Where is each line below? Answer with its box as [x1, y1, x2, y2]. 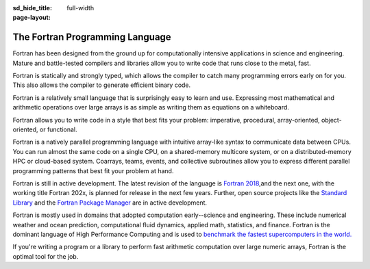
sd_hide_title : [12, 4, 53, 12]
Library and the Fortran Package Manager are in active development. [12, 198, 208, 207]
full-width [66, 4, 95, 12]
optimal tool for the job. [12, 252, 79, 260]
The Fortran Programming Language [12, 31, 171, 43]
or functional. [39, 125, 78, 133]
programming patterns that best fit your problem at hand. [12, 166, 174, 175]
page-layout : [12, 14, 51, 22]
